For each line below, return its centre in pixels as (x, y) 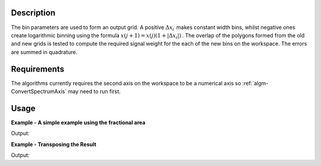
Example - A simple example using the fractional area (78, 122)
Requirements (38, 69)
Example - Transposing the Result (53, 144)
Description (33, 13)
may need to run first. (95, 91)
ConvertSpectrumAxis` (39, 91)
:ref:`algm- (255, 83)
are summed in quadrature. (44, 52)
